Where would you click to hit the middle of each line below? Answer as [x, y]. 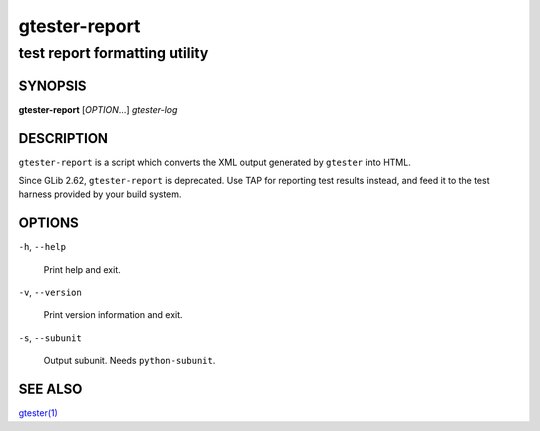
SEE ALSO [50, 389]
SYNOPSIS [52, 85]
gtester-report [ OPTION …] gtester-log [98, 109]
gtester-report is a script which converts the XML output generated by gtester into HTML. [215, 162]
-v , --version [50, 292]
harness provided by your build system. [100, 194]
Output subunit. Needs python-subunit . [129, 361]
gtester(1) [38, 413]
